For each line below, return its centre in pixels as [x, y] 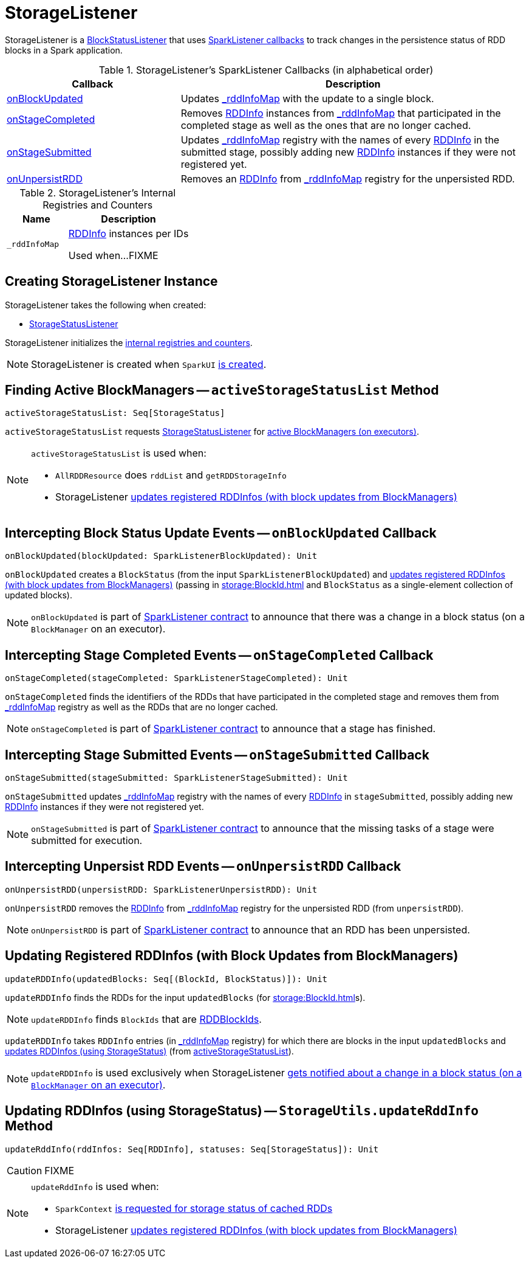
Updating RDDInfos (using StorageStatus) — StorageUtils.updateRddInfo [242, 1111]
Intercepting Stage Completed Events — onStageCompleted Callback [219, 655]
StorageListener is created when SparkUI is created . [149, 364]
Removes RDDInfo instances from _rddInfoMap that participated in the [341, 113]
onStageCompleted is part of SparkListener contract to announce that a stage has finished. [234, 729]
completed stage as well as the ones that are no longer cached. [326, 125]
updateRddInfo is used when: [95, 1186]
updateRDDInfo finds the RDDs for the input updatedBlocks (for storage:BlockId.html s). [185, 997]
